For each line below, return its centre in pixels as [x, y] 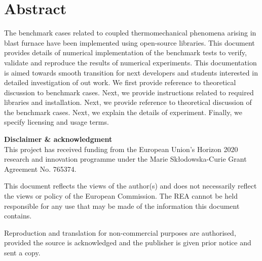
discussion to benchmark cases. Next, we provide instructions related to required [129, 92]
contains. [18, 216]
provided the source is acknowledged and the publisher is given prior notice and [128, 243]
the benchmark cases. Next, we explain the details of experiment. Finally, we [123, 112]
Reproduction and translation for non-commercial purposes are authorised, [120, 232]
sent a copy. [22, 252]
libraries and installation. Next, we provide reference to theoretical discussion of [128, 102]
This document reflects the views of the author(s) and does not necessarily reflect [130, 186]
